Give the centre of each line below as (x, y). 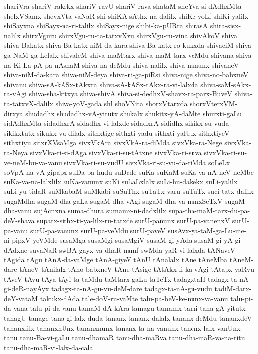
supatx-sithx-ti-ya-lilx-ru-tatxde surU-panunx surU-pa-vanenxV (133, 221)
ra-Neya (16, 152)
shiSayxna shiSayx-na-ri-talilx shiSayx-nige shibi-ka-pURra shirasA (106, 26)
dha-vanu (18, 211)
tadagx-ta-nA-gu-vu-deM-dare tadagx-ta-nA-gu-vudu (132, 289)
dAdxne (16, 249)
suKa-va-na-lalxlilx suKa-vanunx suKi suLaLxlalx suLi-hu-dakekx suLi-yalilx (121, 181)
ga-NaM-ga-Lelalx (31, 54)
